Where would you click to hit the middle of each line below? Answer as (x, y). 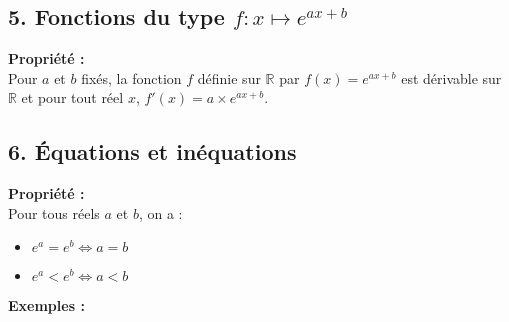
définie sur (229, 77)
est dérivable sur (451, 77)
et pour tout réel (72, 97)
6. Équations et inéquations (152, 151)
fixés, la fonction (131, 77)
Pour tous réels (54, 212)
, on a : (160, 212)
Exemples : (46, 305)
